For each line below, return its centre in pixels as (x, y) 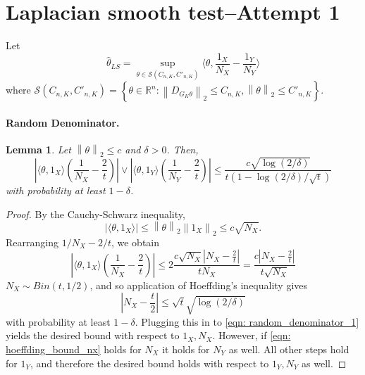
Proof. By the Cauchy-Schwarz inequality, (95, 214)
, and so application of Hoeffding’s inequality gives (199, 285)
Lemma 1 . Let (38, 150)
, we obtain (135, 242)
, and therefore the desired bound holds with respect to (149, 363)
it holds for (186, 349)
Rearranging (32, 242)
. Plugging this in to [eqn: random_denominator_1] (247, 321)
